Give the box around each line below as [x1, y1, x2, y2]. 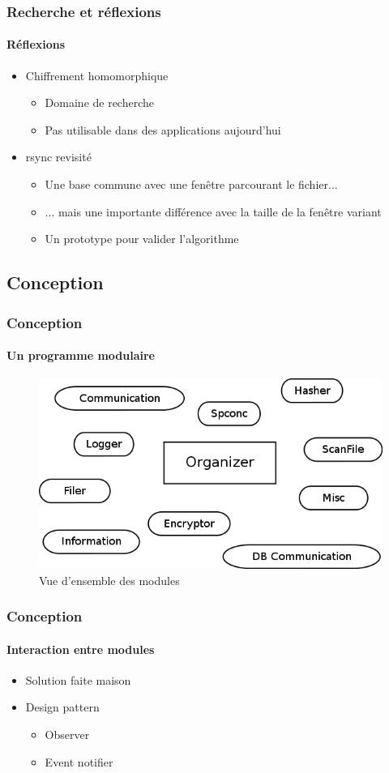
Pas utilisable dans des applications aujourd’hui [45, 121, 281, 138]
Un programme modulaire [6, 347, 155, 364]
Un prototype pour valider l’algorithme [45, 230, 239, 247]
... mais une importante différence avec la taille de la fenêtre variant [45, 203, 382, 220]
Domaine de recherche [45, 94, 155, 111]
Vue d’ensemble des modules [39, 571, 180, 588]
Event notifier [45, 753, 113, 770]
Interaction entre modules [6, 640, 155, 657]
